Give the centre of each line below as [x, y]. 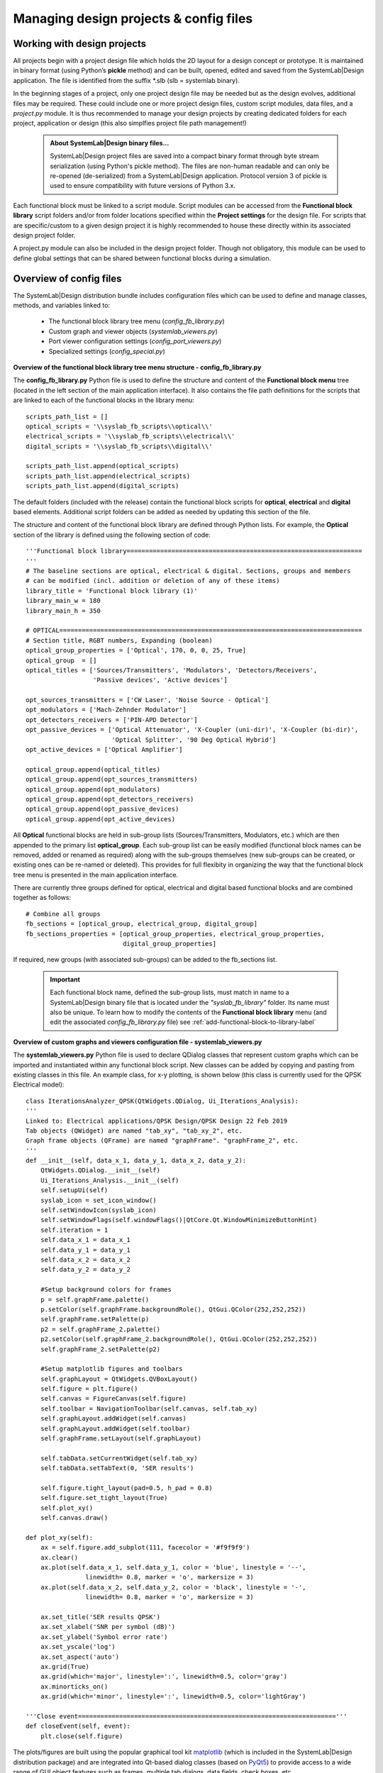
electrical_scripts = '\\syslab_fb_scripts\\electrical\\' [131, 437]
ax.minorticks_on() [74, 1686]
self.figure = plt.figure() [89, 1389]
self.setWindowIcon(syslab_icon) [99, 1210]
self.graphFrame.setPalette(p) [95, 1319]
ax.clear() [59, 1557]
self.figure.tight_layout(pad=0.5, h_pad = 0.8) [126, 1488]
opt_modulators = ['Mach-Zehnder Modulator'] [106, 710]
